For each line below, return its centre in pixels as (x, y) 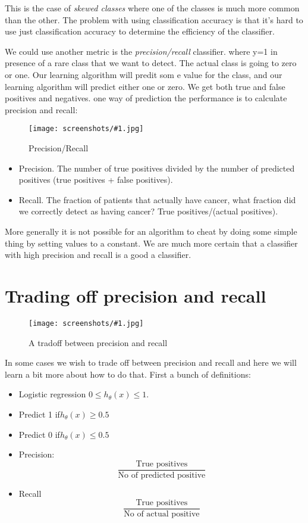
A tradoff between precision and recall (98, 342)
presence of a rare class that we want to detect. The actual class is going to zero (151, 63)
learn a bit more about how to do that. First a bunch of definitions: (128, 374)
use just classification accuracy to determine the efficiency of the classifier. (140, 31)
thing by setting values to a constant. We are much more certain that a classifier (151, 243)
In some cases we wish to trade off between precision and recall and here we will (151, 362)
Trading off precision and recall (136, 295)
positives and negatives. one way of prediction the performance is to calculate (146, 98)
